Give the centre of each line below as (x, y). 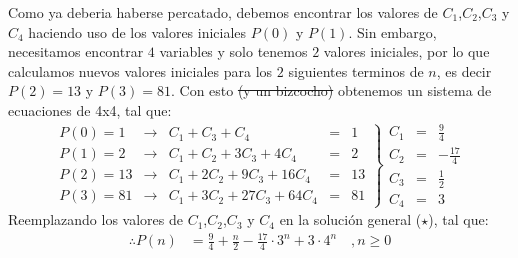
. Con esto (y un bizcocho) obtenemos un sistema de (331, 90)
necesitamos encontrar (76, 51)
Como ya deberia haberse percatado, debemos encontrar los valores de (223, 12)
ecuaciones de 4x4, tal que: (90, 109)
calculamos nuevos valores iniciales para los (140, 70)
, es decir (464, 70)
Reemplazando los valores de (95, 219)
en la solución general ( (350, 219)
